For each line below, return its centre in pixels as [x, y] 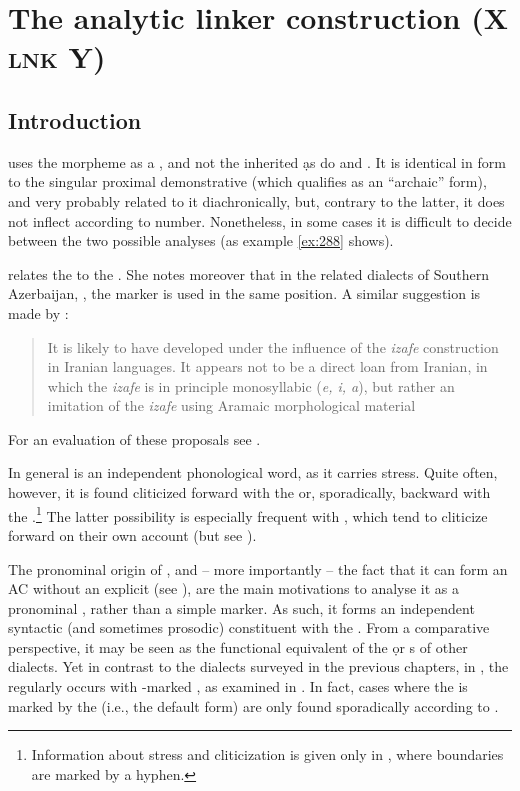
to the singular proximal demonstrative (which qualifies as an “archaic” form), [247, 181]
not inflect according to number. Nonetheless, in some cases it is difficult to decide [260, 220]
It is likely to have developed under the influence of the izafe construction [273, 346]
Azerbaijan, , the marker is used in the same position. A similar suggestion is [244, 293]
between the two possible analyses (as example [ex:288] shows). [201, 240]
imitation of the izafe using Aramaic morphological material [231, 405]
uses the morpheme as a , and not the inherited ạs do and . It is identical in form [257, 161]
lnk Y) [57, 56]
